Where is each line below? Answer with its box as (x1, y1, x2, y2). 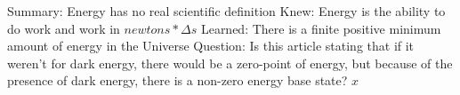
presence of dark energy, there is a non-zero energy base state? (7, 71, 348, 90)
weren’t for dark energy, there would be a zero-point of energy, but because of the (7, 53, 453, 72)
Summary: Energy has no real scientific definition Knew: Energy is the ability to (7, 2, 446, 20)
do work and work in (7, 19, 120, 37)
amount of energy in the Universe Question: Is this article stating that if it (7, 36, 415, 55)
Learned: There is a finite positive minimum (200, 19, 441, 37)
